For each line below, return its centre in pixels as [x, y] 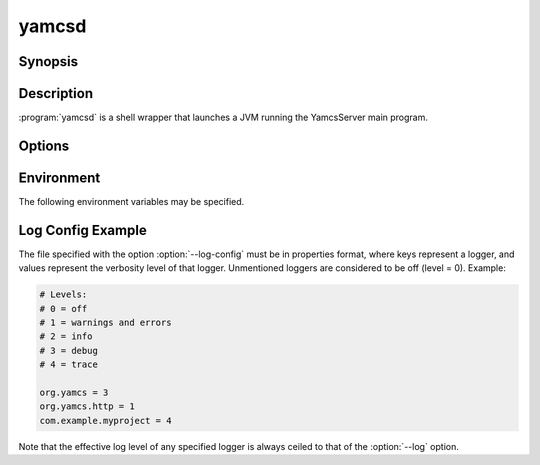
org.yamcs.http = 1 [87, 406]
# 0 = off [63, 308]
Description [56, 93]
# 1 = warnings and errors [105, 323]
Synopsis [48, 61]
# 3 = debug [69, 350]
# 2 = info [66, 336]
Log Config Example [82, 230]
